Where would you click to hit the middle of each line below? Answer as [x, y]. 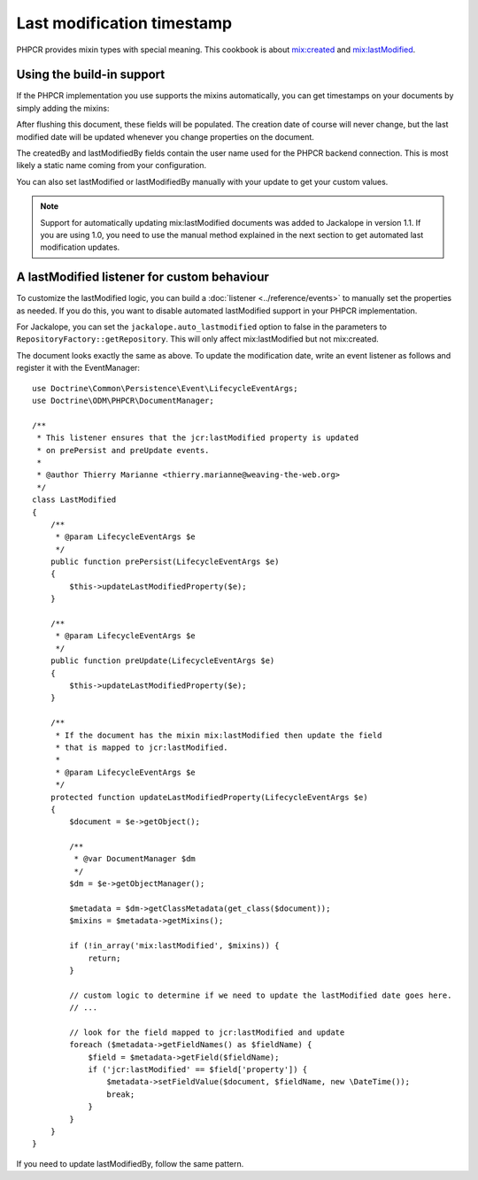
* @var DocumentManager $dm [135, 859]
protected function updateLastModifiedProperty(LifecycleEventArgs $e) [209, 797]
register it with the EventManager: [78, 368]
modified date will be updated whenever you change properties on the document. [165, 136]
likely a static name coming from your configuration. [112, 166]
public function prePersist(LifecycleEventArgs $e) [165, 562]
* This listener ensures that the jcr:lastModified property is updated [198, 438]
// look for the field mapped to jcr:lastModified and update [207, 1032]
